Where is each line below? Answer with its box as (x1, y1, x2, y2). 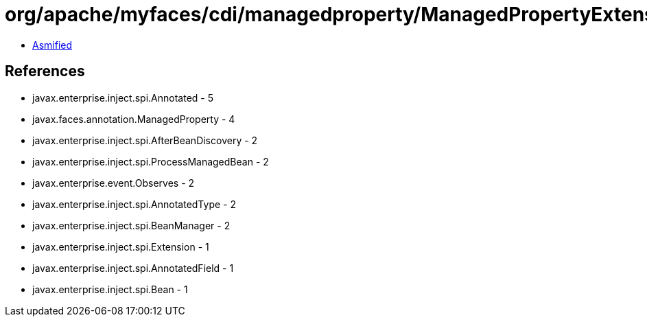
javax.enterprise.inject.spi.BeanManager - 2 (32, 219, 231, 231)
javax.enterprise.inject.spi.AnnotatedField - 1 (32, 262, 234, 274)
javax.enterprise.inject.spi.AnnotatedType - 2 (32, 198, 236, 210)
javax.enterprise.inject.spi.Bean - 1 (32, 283, 188, 295)
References (5, 62, 85, 80)
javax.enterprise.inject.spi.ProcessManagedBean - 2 (32, 155, 269, 168)
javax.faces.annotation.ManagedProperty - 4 (32, 113, 235, 125)
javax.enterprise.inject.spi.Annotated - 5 (32, 91, 213, 104)
